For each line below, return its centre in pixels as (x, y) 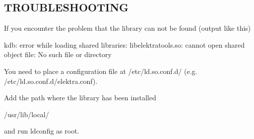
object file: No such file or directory (58, 54)
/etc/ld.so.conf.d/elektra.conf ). (51, 81)
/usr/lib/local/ (27, 114)
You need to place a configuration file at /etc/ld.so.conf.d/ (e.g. (101, 71)
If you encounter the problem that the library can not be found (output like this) (127, 28)
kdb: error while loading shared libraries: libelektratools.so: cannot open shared (124, 44)
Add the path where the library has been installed (80, 98)
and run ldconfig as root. (42, 131)
